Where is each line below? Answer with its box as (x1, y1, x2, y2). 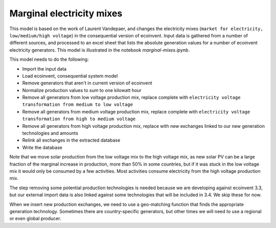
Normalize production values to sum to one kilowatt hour (22, 87, 142, 93)
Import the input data (22, 65, 66, 72)
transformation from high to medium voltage (22, 116, 136, 122)
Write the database (22, 144, 62, 150)
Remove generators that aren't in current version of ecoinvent (22, 80, 152, 86)
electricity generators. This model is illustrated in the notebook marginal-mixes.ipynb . (9, 47, 190, 53)
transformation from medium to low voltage (22, 102, 133, 107)
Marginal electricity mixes (9, 8, 123, 19)
